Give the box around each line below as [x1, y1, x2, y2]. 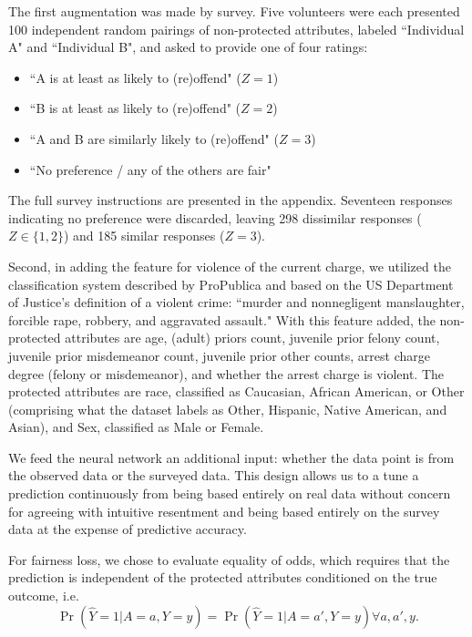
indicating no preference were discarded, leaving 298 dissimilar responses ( [8, 208, 422, 227]
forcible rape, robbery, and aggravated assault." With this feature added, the [8, 310, 436, 329]
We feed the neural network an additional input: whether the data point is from [8, 447, 455, 467]
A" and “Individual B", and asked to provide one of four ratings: [8, 37, 368, 57]
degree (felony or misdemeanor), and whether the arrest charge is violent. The [8, 364, 445, 383]
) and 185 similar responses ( [63, 226, 225, 245]
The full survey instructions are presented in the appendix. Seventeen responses [8, 190, 453, 210]
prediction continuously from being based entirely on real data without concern [8, 484, 451, 503]
